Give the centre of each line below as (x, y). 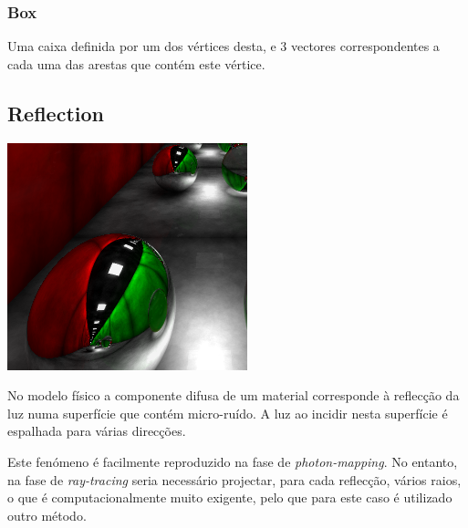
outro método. (47, 515)
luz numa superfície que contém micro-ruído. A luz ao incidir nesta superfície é (228, 413)
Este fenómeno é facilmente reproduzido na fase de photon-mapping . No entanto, (233, 461)
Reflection (56, 113)
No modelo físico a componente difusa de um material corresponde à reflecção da (234, 395)
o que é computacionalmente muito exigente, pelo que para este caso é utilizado (230, 497)
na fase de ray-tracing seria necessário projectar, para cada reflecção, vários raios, (234, 479)
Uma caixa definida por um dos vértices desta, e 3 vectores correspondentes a (224, 46)
